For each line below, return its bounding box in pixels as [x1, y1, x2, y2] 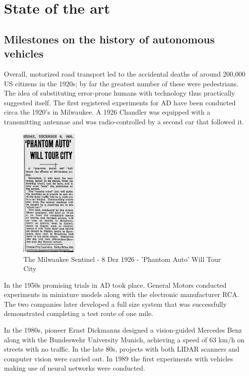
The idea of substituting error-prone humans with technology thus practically [4, 88, 235, 98]
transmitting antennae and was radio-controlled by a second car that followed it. [4, 116, 244, 126]
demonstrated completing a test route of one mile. [4, 308, 153, 318]
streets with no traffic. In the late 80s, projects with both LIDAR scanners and [4, 344, 240, 354]
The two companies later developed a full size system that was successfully [4, 298, 227, 309]
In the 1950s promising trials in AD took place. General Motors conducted [4, 279, 227, 290]
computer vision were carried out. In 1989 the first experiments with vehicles [4, 353, 233, 363]
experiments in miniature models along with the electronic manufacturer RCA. [4, 289, 239, 299]
